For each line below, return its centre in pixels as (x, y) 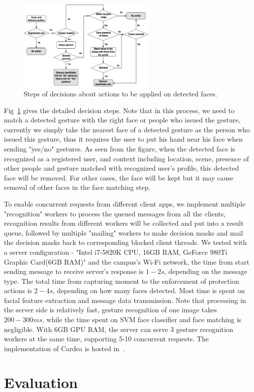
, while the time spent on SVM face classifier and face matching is (142, 319)
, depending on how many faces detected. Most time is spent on (149, 290)
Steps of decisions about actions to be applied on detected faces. (121, 94)
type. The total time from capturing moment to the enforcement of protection (122, 281)
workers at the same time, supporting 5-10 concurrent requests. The (106, 339)
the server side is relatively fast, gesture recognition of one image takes (111, 310)
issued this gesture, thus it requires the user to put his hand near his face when (124, 139)
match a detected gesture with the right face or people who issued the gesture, (122, 120)
